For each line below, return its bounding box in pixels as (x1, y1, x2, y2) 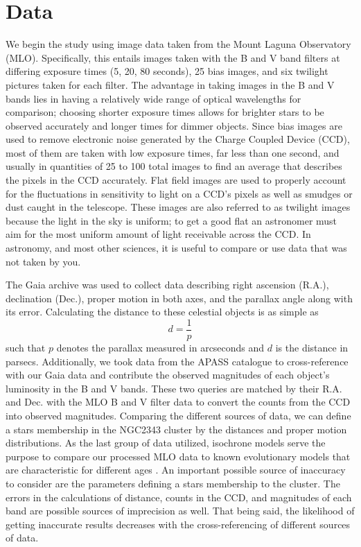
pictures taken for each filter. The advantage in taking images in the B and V (6, 77, 335, 92)
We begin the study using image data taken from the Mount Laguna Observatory (6, 37, 351, 51)
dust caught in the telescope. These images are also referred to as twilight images (6, 200, 351, 214)
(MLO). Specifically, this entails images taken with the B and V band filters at (6, 50, 340, 64)
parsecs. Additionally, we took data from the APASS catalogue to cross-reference (6, 354, 349, 368)
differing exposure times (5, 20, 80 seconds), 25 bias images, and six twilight (6, 64, 328, 78)
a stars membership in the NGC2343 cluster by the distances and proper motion (6, 422, 347, 436)
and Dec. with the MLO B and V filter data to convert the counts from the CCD (6, 394, 351, 409)
